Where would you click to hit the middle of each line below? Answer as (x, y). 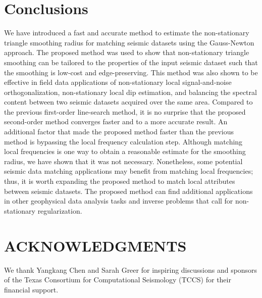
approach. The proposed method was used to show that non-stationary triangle (127, 52)
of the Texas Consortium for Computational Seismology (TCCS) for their (118, 280)
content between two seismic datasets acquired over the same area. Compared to (128, 102)
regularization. (60, 210)
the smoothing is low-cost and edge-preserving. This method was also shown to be (131, 72)
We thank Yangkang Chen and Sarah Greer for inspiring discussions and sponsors (131, 269)
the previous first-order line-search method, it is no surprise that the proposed (125, 111)
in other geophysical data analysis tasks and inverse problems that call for (119, 201)
